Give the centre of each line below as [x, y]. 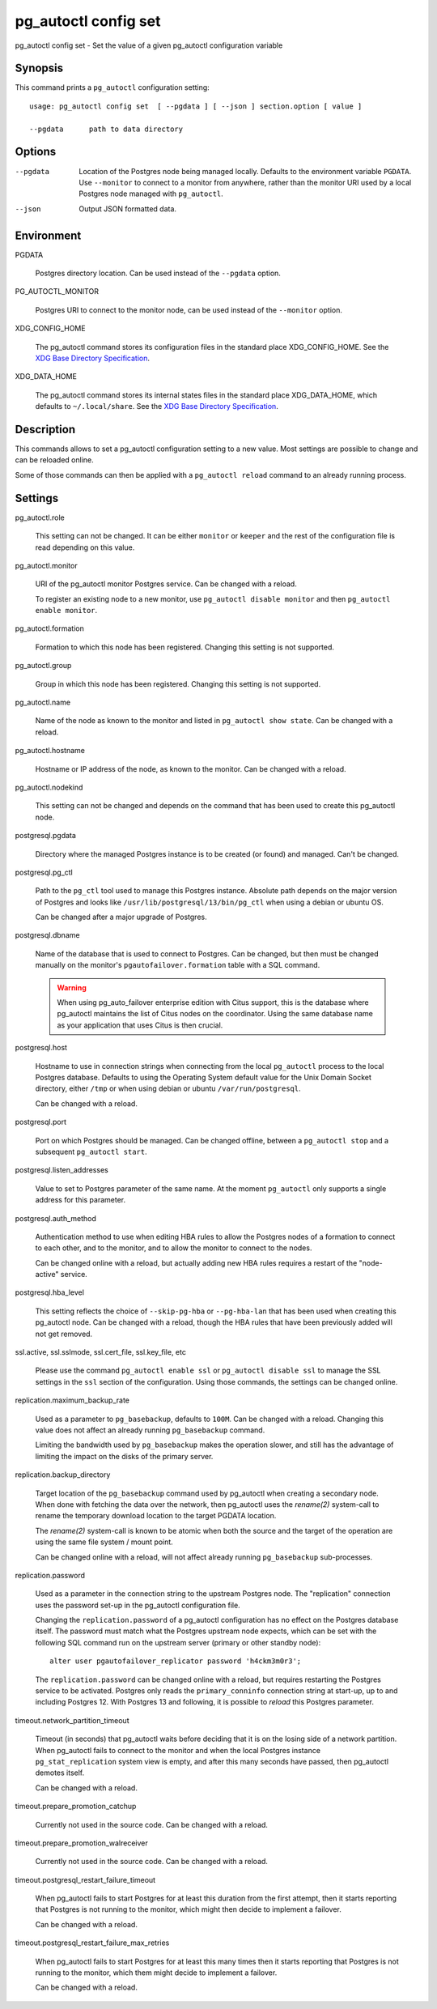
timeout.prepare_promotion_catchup [76, 1807]
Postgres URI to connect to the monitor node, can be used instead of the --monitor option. [189, 310]
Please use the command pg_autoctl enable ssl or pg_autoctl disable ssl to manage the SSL [208, 1371]
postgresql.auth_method [56, 1218]
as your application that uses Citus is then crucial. [140, 1025]
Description [45, 429]
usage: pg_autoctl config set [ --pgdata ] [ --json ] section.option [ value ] [196, 106]
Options [36, 152]
